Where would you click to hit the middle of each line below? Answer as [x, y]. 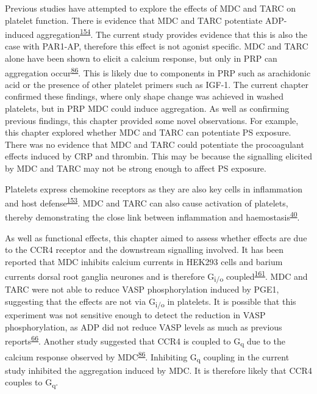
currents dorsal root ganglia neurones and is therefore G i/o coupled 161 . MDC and [156, 275]
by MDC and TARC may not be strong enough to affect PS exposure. [136, 168]
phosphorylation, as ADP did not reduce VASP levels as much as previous [144, 327]
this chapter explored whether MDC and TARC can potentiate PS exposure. [148, 132]
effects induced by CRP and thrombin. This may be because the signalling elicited [158, 156]
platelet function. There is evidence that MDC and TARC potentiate [134, 20]
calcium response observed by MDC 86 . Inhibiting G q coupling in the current [147, 356]
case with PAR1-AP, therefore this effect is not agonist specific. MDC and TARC [157, 46]
